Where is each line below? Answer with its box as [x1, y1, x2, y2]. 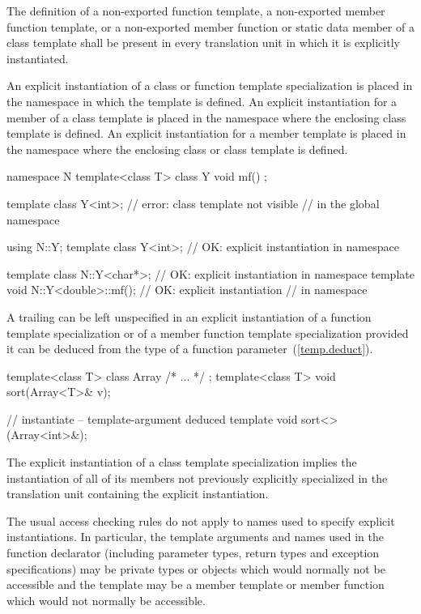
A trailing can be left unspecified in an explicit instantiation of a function [6, 308, 372, 325]
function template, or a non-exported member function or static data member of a [6, 18, 415, 35]
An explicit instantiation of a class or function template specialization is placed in [6, 77, 413, 94]
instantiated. [6, 49, 69, 66]
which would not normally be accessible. [6, 591, 206, 608]
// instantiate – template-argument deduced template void [6, 410, 298, 427]
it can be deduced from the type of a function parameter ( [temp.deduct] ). [6, 340, 373, 357]
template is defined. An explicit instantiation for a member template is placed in [6, 125, 406, 142]
